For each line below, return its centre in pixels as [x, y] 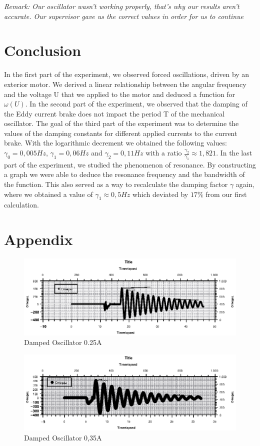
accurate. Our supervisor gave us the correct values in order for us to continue [124, 16]
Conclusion [43, 50]
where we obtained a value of [48, 194]
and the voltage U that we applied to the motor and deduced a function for [120, 94]
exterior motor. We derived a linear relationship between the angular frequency [125, 84]
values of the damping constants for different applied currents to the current [121, 133]
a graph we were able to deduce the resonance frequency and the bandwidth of [124, 174]
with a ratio [164, 153]
